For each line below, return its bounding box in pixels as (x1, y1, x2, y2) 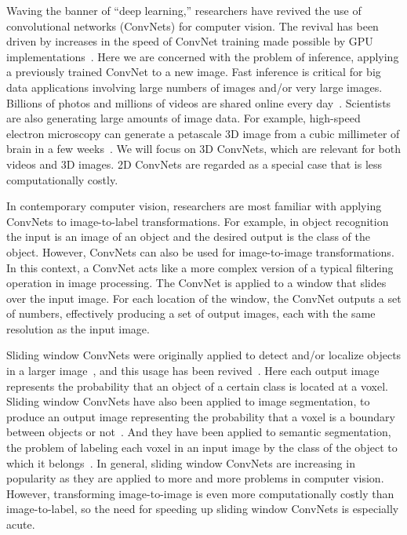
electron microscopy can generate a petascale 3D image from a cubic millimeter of (6, 125, 400, 141)
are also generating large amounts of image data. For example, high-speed (6, 110, 361, 126)
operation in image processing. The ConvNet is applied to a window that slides (6, 275, 387, 291)
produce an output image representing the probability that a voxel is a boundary (6, 408, 395, 424)
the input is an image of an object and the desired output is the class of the (6, 228, 370, 245)
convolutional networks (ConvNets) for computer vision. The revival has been (6, 17, 379, 34)
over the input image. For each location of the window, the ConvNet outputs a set (6, 289, 402, 306)
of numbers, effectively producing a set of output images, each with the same (6, 305, 376, 322)
